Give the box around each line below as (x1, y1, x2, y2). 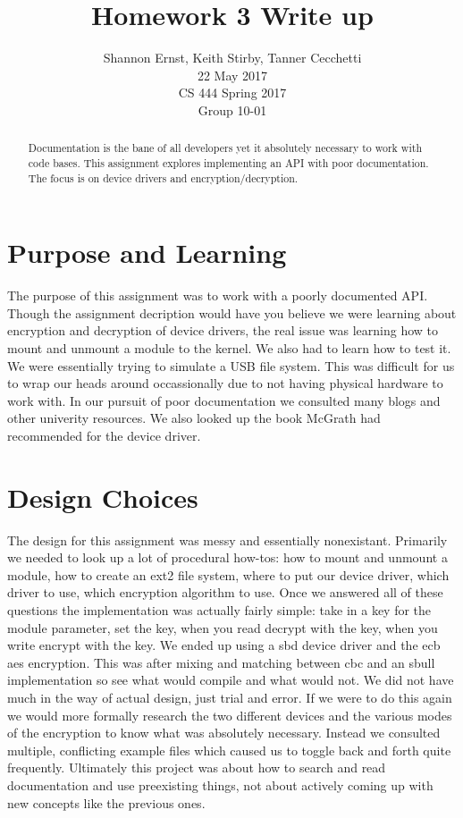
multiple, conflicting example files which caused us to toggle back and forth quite (7, 740, 451, 759)
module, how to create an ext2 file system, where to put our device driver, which (7, 565, 450, 584)
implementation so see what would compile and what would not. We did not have (7, 670, 454, 689)
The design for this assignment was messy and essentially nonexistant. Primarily (7, 530, 448, 549)
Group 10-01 (198, 100, 267, 119)
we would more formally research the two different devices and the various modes (7, 705, 452, 724)
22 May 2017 (197, 65, 268, 84)
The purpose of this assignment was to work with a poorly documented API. (7, 286, 428, 305)
